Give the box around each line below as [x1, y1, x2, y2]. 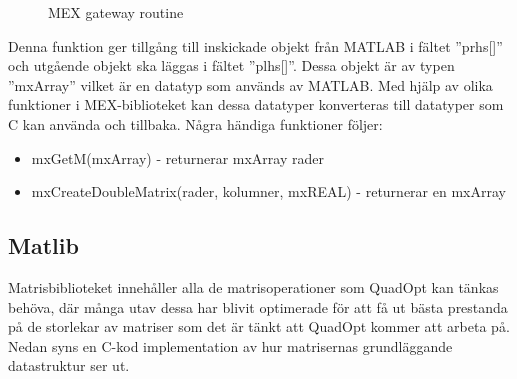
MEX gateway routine [48, 2, 184, 22]
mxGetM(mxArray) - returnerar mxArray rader [31, 147, 324, 168]
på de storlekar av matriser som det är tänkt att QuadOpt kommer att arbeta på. [8, 316, 510, 337]
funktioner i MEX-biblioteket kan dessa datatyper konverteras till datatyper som [8, 94, 504, 115]
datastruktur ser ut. [8, 355, 130, 376]
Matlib [8, 230, 79, 261]
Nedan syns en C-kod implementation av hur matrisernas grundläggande [8, 335, 453, 356]
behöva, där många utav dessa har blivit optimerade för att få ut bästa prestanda [8, 296, 508, 317]
